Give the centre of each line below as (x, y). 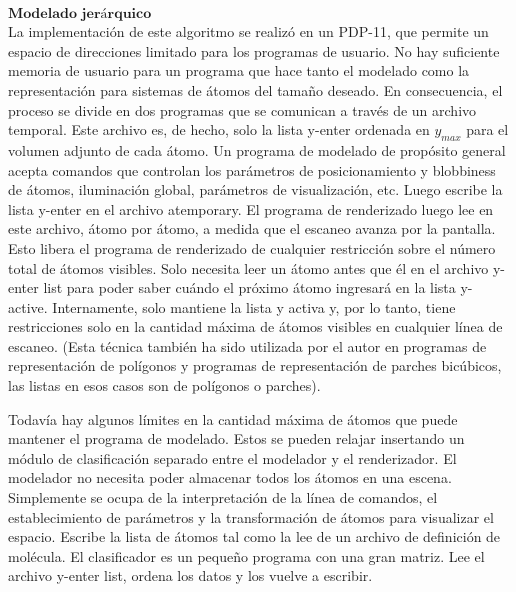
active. (28, 306)
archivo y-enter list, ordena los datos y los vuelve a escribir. (190, 575)
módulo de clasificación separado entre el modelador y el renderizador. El (232, 457)
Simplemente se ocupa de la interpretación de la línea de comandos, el (223, 497)
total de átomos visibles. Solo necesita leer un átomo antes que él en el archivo (248, 267)
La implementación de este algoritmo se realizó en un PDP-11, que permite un (248, 31)
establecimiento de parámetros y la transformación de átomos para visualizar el (251, 516)
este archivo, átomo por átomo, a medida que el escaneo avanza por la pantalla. (252, 228)
